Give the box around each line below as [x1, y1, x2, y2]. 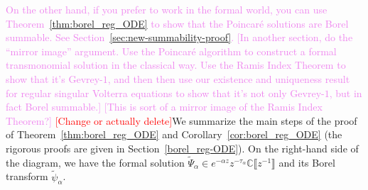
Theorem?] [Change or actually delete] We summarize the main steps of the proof [6, 113, 357, 128]
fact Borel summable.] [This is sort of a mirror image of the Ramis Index [6, 99, 323, 114]
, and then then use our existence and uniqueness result [107, 71, 350, 86]
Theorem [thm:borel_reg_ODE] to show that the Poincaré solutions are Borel [6, 16, 349, 30]
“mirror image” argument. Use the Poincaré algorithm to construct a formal [6, 43, 337, 58]
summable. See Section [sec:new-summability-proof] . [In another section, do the [6, 30, 353, 45]
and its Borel [278, 155, 335, 169]
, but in [329, 85, 362, 100]
